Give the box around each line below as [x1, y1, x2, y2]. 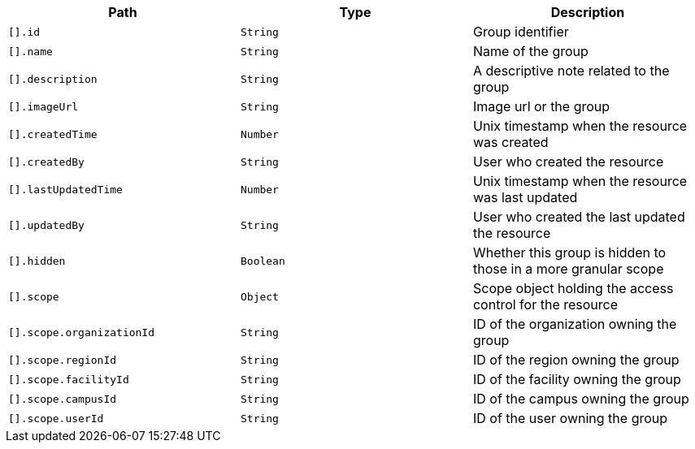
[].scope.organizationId [8, 326, 155, 339]
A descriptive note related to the [472, 63, 670, 79]
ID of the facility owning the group [472, 371, 681, 387]
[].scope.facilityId [8, 373, 129, 386]
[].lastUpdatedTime [8, 183, 123, 196]
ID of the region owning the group [472, 352, 680, 368]
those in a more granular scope [472, 261, 664, 277]
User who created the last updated [472, 209, 685, 225]
